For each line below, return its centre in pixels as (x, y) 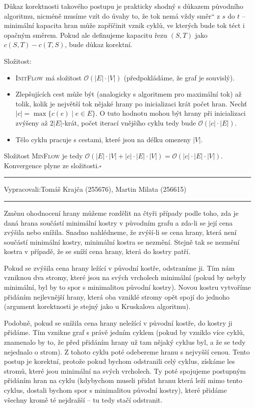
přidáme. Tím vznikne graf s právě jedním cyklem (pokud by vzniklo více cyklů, (124, 332)
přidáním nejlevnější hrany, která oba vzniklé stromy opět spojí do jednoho (117, 296)
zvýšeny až (32, 122)
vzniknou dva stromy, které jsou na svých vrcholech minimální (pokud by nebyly (125, 277)
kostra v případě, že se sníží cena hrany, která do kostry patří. (97, 251)
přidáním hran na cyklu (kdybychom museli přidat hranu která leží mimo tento (123, 380)
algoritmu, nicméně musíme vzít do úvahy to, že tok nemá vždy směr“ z (112, 15)
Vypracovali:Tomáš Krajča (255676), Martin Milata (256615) (95, 189)
